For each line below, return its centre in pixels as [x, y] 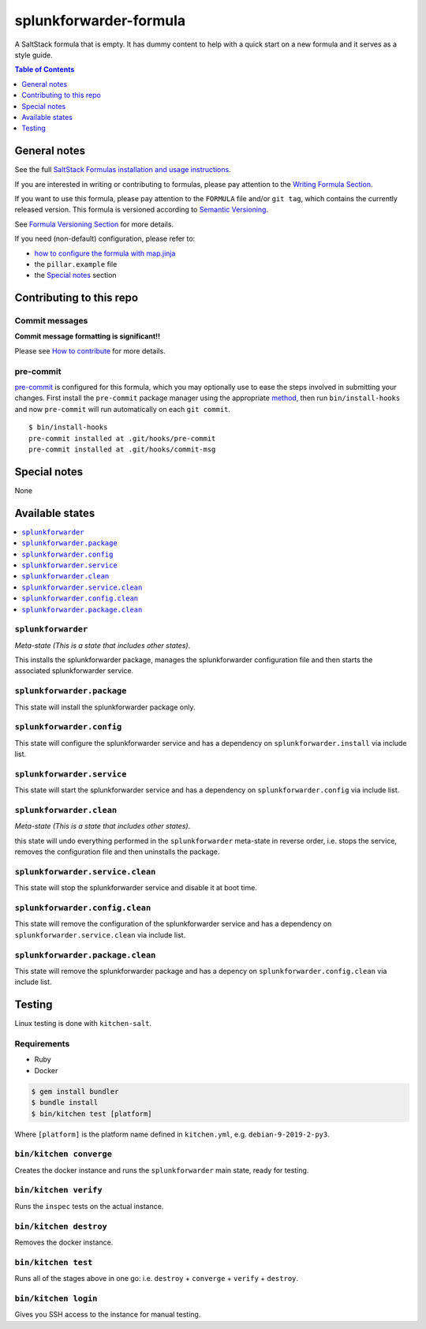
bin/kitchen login [56, 1298]
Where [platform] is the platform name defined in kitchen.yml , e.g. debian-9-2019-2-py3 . [172, 1134]
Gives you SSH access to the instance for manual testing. [108, 1315]
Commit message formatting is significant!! [88, 336]
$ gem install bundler [75, 1091]
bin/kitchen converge [63, 1154]
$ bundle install [65, 1103]
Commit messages [51, 321]
